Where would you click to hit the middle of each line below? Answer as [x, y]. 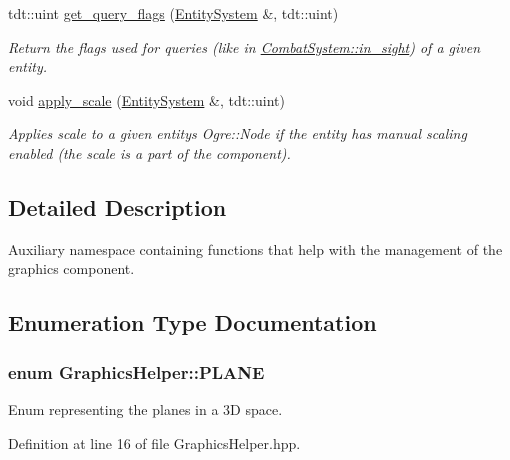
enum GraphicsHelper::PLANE [136, 371]
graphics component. [71, 268]
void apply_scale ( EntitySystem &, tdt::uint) [146, 99]
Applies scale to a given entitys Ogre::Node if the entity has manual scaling [237, 133]
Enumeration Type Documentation [192, 322]
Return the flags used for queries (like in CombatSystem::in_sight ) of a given [244, 46]
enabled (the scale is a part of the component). [149, 152]
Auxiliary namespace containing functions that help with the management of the [255, 248]
